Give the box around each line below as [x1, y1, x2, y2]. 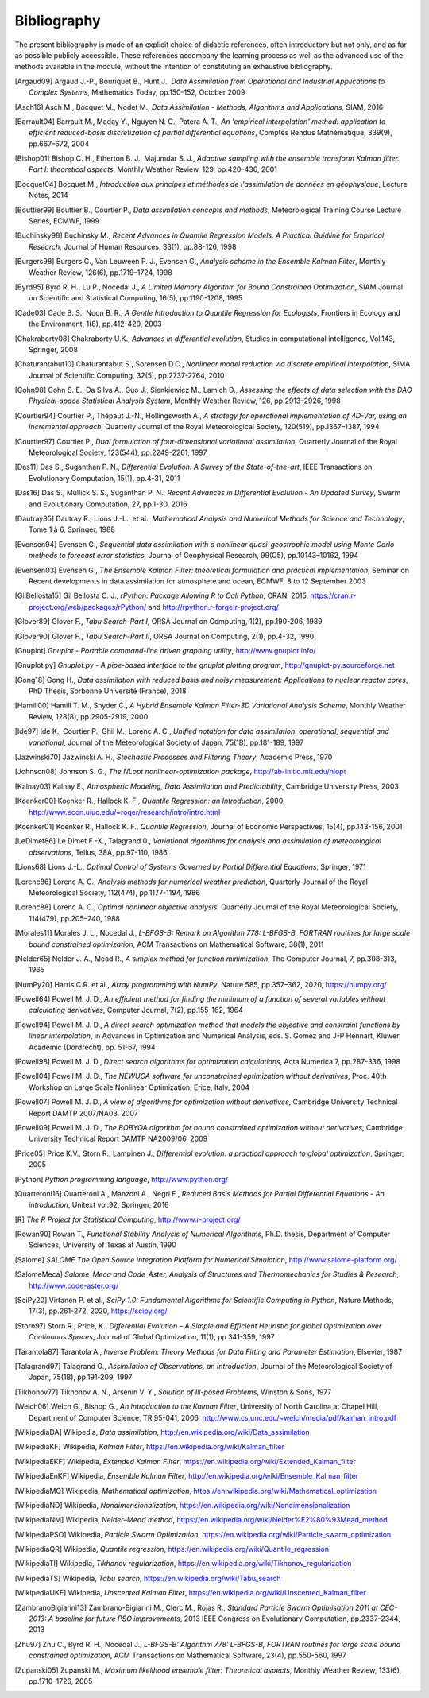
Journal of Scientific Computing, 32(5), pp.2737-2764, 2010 [29, 370, 225, 380]
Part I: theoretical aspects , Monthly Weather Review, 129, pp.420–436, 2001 [29, 165, 278, 174]
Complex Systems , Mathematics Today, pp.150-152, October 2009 [29, 87, 245, 97]
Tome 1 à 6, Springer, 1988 [29, 525, 115, 534]
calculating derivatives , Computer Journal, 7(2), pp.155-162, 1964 [29, 1006, 244, 1015]
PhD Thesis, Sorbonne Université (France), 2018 [29, 686, 187, 696]
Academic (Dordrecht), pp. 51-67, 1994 [29, 1042, 156, 1052]
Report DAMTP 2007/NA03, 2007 [29, 1108, 138, 1118]
